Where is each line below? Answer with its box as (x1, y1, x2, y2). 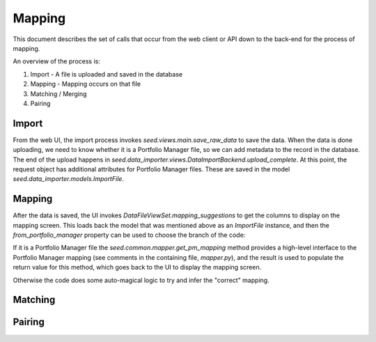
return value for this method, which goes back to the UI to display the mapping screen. (13, 263, 262, 272)
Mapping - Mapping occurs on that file (30, 80, 141, 88)
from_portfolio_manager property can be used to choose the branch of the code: (13, 231, 246, 240)
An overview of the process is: (13, 57, 100, 65)
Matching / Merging (30, 89, 87, 98)
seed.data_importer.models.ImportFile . (13, 175, 125, 183)
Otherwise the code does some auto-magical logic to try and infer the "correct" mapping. (13, 276, 269, 284)
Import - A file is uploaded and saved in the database (30, 70, 183, 78)
